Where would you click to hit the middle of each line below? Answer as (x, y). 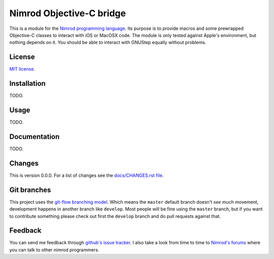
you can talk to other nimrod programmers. (54, 250)
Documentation (35, 137)
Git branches (30, 190)
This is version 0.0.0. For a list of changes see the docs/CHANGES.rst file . (87, 175)
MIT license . (22, 69)
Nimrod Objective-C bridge (68, 13)
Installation (27, 84)
